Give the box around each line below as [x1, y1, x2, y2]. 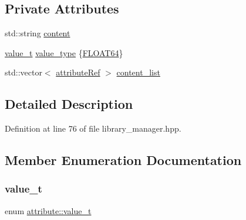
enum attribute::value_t [5, 204, 92, 216]
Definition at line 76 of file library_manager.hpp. [5, 122, 181, 135]
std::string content [5, 27, 70, 39]
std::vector [5, 66, 42, 78]
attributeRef [56, 66, 100, 78]
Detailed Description [5, 95, 133, 113]
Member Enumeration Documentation [5, 151, 242, 169]
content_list [116, 66, 160, 78]
